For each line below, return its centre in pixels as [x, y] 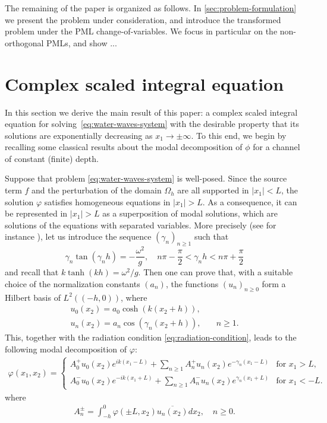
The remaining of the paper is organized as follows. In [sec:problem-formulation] [151, 8]
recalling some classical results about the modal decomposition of [124, 147]
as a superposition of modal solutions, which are [190, 213]
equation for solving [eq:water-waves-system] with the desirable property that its [152, 124]
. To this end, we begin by [239, 135]
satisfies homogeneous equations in [107, 201]
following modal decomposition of [66, 349]
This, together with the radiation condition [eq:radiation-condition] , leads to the [151, 337]
